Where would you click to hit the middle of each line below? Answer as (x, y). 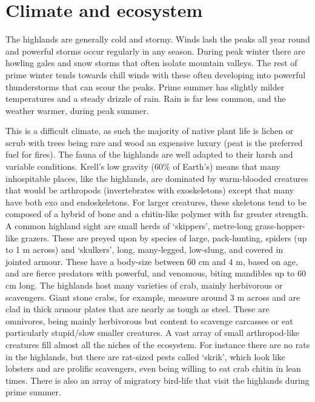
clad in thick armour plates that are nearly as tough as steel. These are (138, 309)
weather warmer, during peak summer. (77, 110)
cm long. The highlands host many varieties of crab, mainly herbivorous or (144, 285)
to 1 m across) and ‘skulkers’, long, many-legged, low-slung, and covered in (144, 250)
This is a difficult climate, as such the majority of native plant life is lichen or (150, 131)
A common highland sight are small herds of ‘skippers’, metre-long (129, 226)
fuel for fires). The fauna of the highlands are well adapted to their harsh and (149, 154)
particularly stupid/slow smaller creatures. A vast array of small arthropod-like (152, 333)
